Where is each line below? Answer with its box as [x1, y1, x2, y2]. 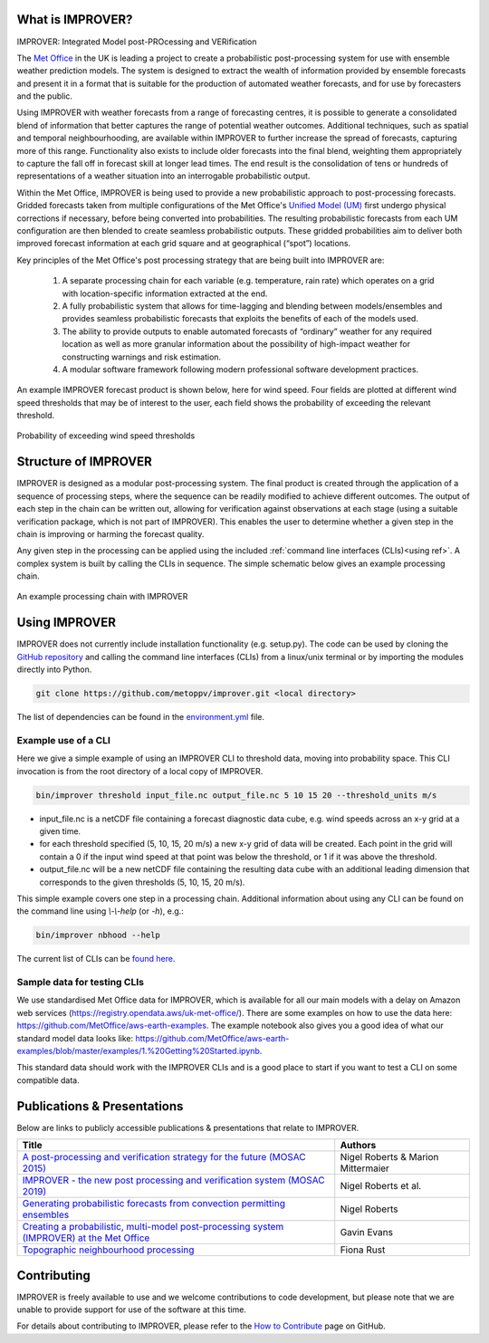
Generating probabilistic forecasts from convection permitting [22, 1197, 285, 1210]
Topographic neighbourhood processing [22, 1243, 195, 1256]
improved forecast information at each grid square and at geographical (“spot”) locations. [16, 238, 351, 249]
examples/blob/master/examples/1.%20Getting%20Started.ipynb [16, 1046, 260, 1057]
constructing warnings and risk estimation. [62, 351, 222, 362]
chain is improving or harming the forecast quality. [16, 528, 205, 539]
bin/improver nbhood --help [35, 930, 160, 941]
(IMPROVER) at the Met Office [22, 1232, 150, 1244]
